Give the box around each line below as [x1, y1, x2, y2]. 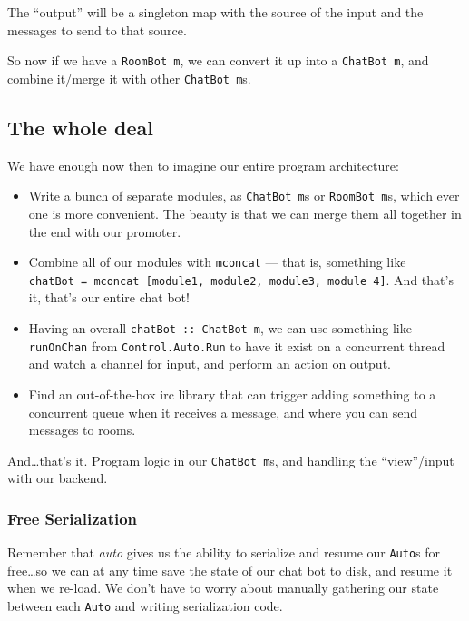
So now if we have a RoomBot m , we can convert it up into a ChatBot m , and [7, 51, 429, 70]
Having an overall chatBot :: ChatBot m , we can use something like [28, 319, 412, 338]
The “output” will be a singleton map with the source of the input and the [7, 3, 424, 21]
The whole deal [7, 113, 154, 141]
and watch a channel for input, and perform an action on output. [28, 354, 391, 373]
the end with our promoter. [28, 222, 181, 241]
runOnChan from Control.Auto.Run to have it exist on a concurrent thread [28, 336, 445, 355]
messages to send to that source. [7, 20, 187, 39]
